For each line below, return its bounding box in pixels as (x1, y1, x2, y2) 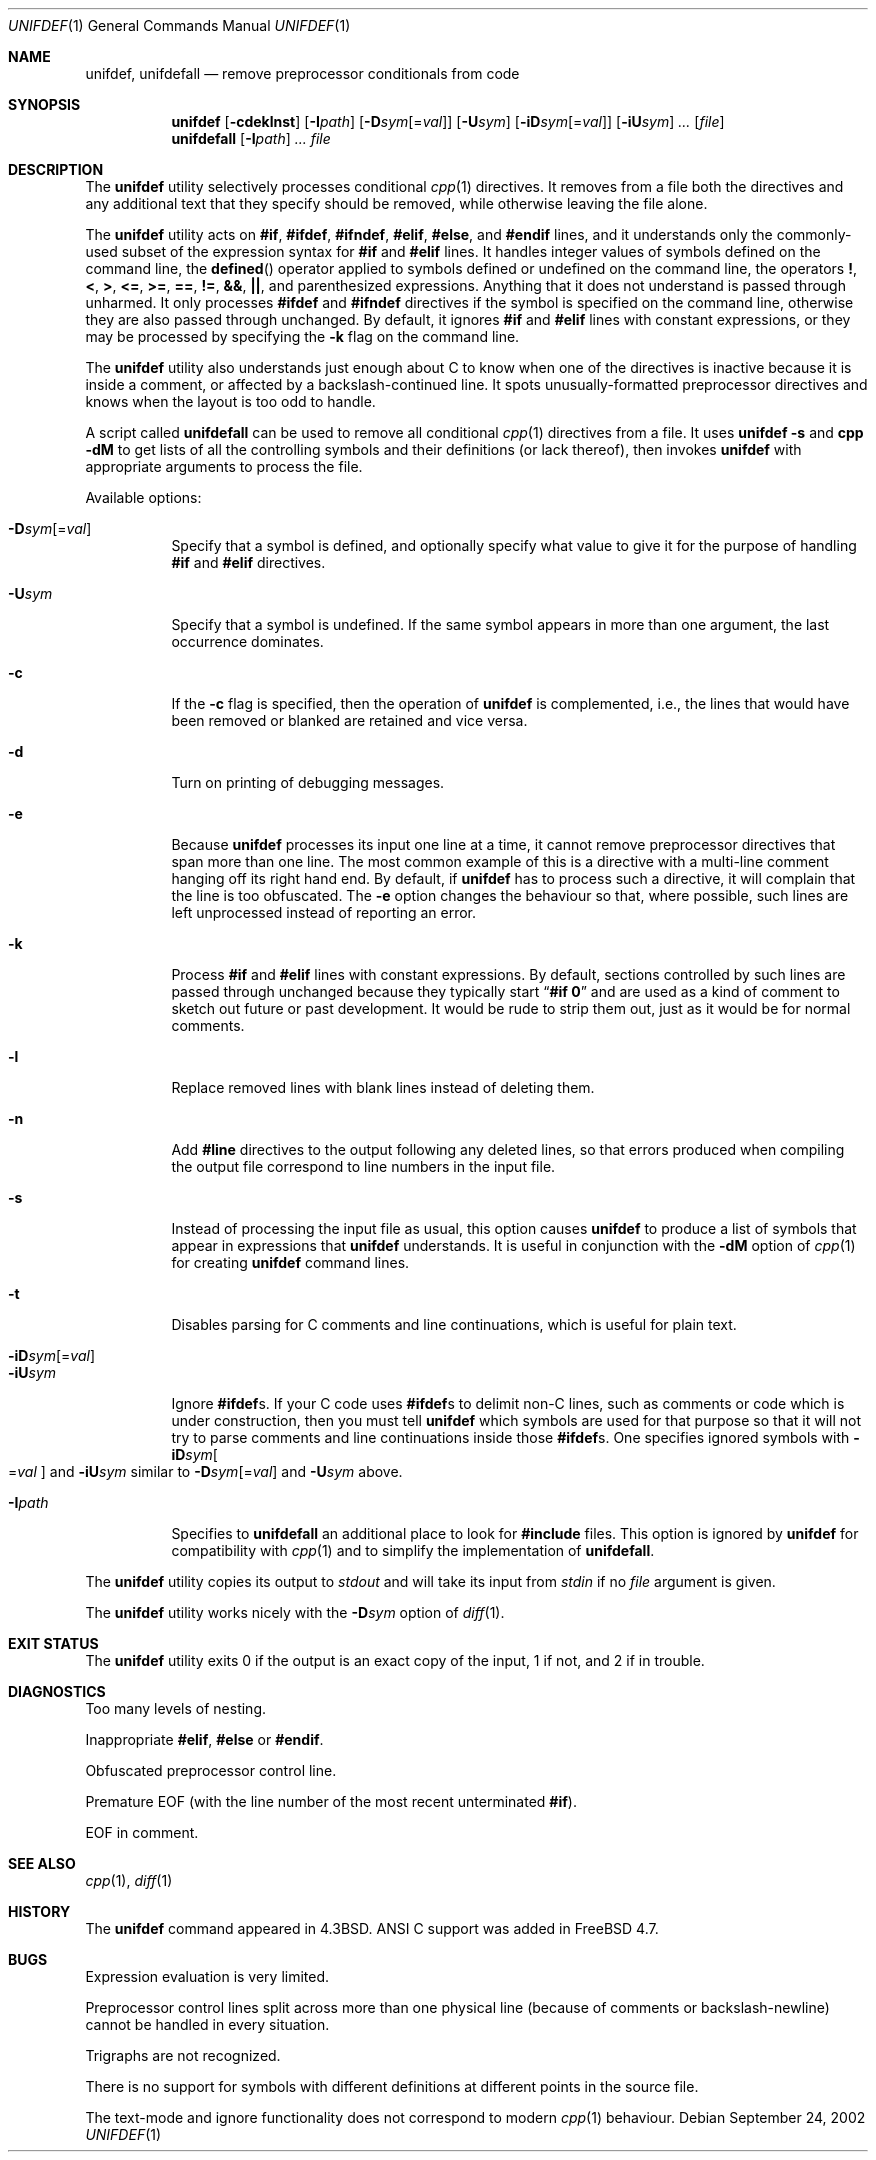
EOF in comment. (85, 1824, 199, 1841)
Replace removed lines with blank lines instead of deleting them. (171, 1079, 595, 1096)
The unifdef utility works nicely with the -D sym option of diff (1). (85, 1604, 505, 1621)
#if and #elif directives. (171, 554, 326, 571)
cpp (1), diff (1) (85, 1872, 173, 1889)
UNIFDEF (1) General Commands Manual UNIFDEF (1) (8, 17, 351, 34)
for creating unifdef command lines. (171, 1254, 410, 1271)
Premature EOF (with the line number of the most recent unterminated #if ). (85, 1793, 577, 1810)
